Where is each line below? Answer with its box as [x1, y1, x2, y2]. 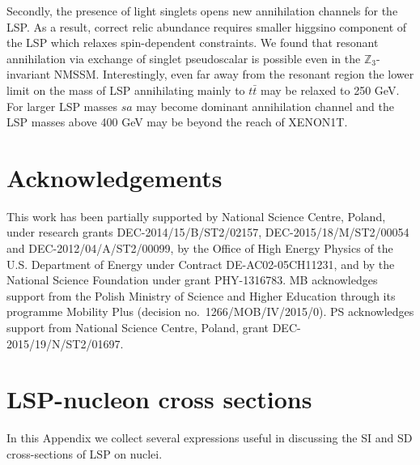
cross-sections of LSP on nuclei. [6, 445, 163, 462]
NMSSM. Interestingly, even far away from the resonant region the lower [53, 66, 414, 83]
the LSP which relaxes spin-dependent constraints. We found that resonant [6, 34, 379, 51]
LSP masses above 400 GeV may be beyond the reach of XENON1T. [6, 113, 348, 130]
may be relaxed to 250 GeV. [261, 81, 400, 98]
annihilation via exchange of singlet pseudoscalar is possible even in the [6, 49, 361, 66]
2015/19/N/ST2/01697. [6, 335, 124, 352]
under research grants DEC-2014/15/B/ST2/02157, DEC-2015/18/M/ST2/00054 [6, 224, 409, 241]
